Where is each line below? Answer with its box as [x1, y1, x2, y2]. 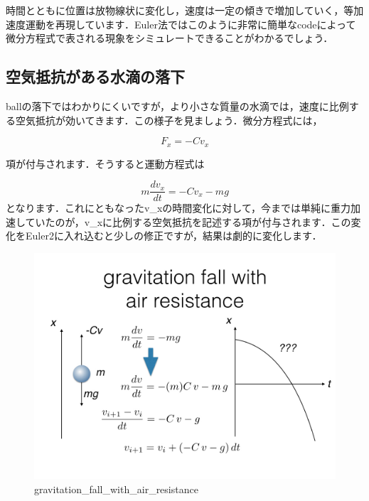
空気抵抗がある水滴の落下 [6, 65, 185, 87]
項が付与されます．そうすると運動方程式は [6, 156, 205, 171]
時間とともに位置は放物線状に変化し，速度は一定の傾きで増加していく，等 [6, 3, 354, 17]
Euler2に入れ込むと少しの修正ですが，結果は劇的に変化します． [25, 228, 322, 243]
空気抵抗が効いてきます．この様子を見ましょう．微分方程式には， [15, 112, 323, 127]
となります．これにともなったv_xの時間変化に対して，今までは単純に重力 [6, 200, 351, 215]
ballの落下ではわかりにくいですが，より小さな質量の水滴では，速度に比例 [6, 98, 349, 113]
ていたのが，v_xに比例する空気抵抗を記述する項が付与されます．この [25, 214, 351, 229]
